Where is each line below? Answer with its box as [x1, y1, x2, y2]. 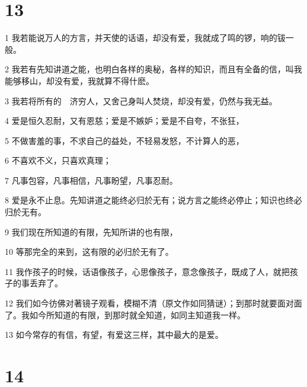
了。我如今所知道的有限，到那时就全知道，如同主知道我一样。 [5, 308, 245, 321]
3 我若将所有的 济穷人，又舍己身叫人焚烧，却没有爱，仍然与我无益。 [5, 94, 277, 107]
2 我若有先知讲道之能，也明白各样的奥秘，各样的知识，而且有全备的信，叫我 [5, 63, 302, 75]
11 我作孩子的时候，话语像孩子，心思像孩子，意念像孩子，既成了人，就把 [5, 265, 290, 277]
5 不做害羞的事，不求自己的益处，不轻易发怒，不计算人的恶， [5, 134, 244, 146]
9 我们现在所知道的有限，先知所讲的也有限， [5, 225, 178, 238]
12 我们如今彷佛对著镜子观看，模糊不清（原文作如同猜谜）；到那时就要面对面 [5, 297, 302, 309]
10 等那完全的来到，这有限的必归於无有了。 [5, 245, 174, 258]
